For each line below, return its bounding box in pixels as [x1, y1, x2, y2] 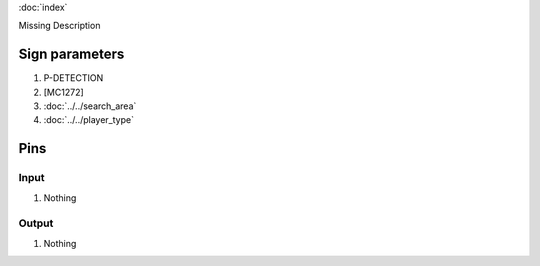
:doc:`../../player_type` [43, 114, 135, 126]
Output [18, 216, 54, 230]
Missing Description [18, 20, 101, 32]
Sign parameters [18, 46, 125, 63]
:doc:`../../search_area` [43, 100, 137, 112]
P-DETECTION [43, 72, 104, 84]
